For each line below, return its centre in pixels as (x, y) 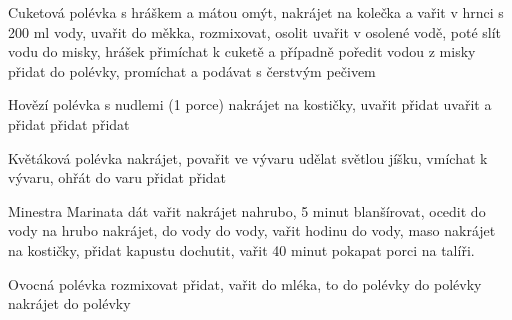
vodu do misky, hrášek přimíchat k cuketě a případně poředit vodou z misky (242, 51)
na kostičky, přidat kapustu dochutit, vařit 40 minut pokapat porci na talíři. (241, 249)
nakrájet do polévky (69, 303)
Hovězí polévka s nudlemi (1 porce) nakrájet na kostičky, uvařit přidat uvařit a (250, 104)
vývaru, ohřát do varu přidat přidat (117, 177)
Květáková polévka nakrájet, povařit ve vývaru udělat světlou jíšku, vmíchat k (248, 157)
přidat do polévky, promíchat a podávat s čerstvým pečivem (192, 70)
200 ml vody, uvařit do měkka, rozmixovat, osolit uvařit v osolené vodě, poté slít (255, 31)
